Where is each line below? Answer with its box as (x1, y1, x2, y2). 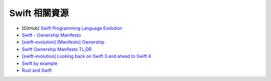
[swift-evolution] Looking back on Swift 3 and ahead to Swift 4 (22, 53, 152, 59)
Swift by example (22, 60, 58, 66)
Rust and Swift (22, 67, 52, 73)
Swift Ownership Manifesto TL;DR (22, 46, 92, 52)
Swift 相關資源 (9, 8, 69, 19)
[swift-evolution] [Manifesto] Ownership (22, 39, 105, 45)
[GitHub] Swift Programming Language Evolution (22, 25, 122, 31)
